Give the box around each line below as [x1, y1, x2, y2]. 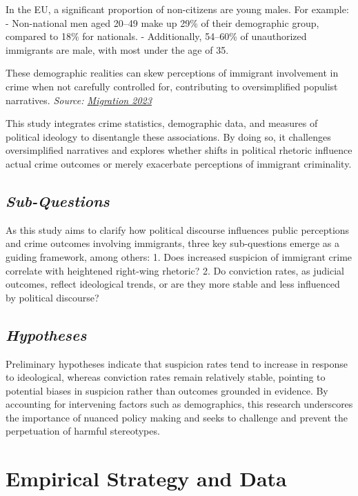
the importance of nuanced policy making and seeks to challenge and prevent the [6, 410, 348, 424]
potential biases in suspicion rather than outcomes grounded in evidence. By [6, 383, 328, 397]
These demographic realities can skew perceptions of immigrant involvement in [6, 66, 339, 80]
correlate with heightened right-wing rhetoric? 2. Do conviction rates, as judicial [6, 263, 344, 277]
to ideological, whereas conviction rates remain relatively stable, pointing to [6, 370, 326, 384]
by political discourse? [6, 290, 99, 304]
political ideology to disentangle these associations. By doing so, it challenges [6, 129, 331, 143]
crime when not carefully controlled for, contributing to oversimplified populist [6, 79, 338, 93]
